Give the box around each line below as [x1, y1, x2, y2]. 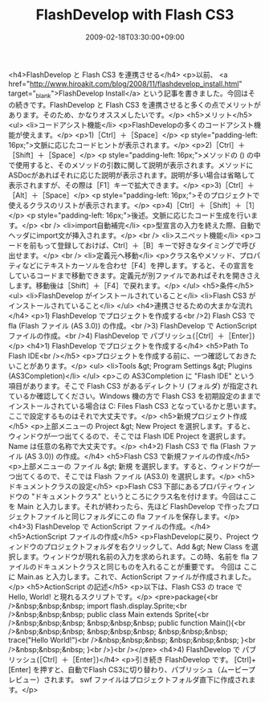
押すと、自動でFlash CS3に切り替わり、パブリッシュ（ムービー [39, 664, 249, 674]
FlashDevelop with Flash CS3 [35, 6, 234, 24]
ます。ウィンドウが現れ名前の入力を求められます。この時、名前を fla [22, 552, 250, 561]
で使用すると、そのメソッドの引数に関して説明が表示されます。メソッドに [8, 160, 254, 169]
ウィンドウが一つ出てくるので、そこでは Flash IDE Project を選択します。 [8, 431, 251, 441]
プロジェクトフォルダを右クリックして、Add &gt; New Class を [43, 541, 252, 551]
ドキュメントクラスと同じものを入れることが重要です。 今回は [35, 561, 243, 571]
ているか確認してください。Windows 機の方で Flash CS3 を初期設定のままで [8, 391, 261, 401]
